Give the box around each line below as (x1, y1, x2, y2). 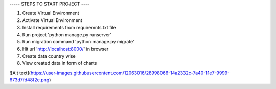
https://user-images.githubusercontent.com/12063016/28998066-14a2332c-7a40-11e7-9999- (30, 70, 230, 76)
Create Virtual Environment (22, 10, 79, 16)
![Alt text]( (9, 70, 31, 76)
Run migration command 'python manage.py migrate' (22, 38, 135, 44)
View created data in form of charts (22, 60, 97, 66)
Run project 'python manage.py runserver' (22, 31, 112, 38)
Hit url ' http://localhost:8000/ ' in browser (22, 46, 109, 52)
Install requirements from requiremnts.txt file (22, 25, 116, 31)
